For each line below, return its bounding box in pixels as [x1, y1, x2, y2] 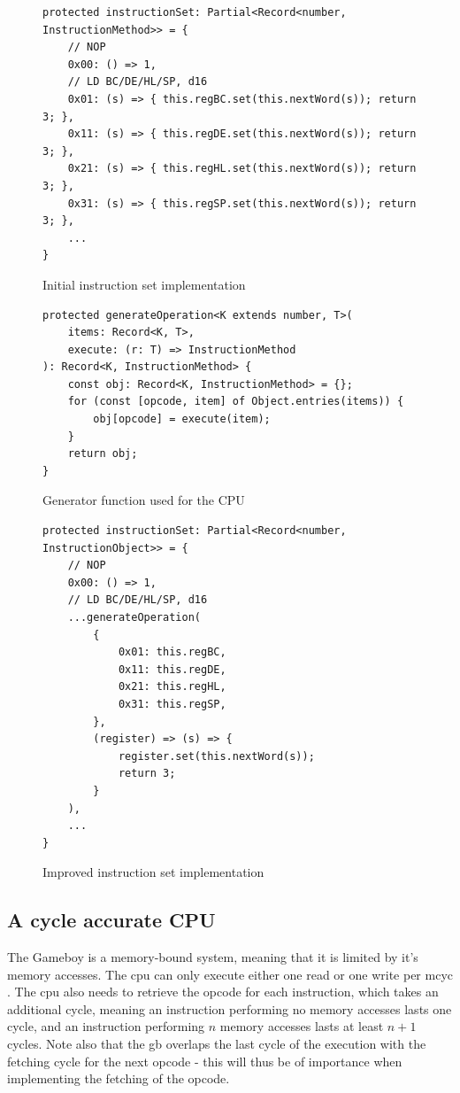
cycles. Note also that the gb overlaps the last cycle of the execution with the [7, 1035, 426, 1053]
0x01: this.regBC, [118, 646, 226, 659]
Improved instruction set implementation [42, 863, 264, 881]
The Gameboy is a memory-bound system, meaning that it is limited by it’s [7, 948, 418, 966]
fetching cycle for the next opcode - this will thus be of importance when [7, 1051, 402, 1070]
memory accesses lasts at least [219, 1017, 384, 1035]
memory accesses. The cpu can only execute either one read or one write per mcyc [7, 965, 454, 983]
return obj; [67, 447, 138, 461]
